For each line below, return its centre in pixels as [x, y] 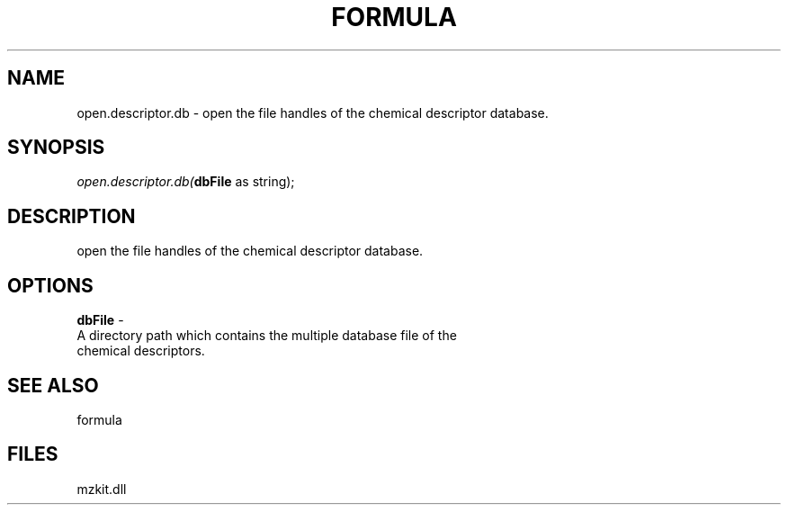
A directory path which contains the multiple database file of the [267, 336]
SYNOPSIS [56, 148]
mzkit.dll [102, 489]
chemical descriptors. [141, 351]
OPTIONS [50, 285]
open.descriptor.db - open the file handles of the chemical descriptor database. [313, 112]
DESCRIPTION [72, 216]
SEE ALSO [53, 385]
